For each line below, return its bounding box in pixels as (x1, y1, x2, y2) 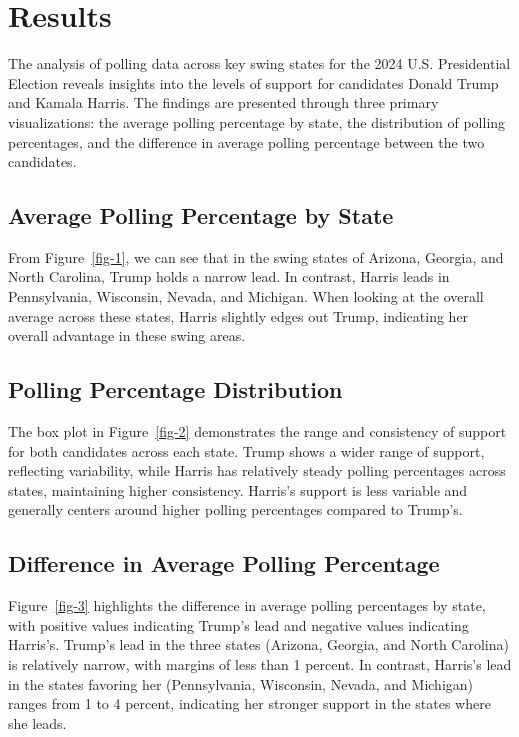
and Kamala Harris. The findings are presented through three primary (8, 92, 439, 113)
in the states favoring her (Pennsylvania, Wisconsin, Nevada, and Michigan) (8, 673, 474, 694)
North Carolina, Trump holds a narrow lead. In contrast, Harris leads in (8, 266, 450, 287)
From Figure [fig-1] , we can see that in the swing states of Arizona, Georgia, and (8, 246, 504, 267)
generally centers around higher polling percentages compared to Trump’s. (8, 499, 463, 520)
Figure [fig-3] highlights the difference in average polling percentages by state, (8, 595, 486, 616)
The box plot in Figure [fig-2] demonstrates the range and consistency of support (8, 421, 507, 442)
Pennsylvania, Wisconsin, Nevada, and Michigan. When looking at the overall (8, 286, 484, 307)
